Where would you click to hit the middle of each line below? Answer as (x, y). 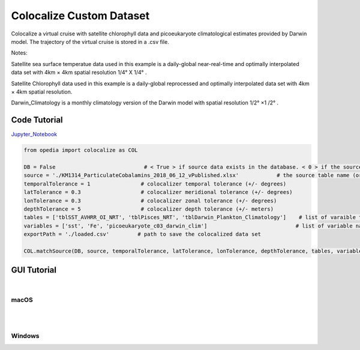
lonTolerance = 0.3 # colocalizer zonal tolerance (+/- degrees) (150, 201)
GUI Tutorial (34, 270)
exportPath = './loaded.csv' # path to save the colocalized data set (142, 234)
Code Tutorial (37, 120)
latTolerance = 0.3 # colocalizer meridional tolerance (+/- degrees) (158, 192)
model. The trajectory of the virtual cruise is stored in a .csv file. (90, 41)
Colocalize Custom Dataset (80, 16)
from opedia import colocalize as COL (81, 150)
